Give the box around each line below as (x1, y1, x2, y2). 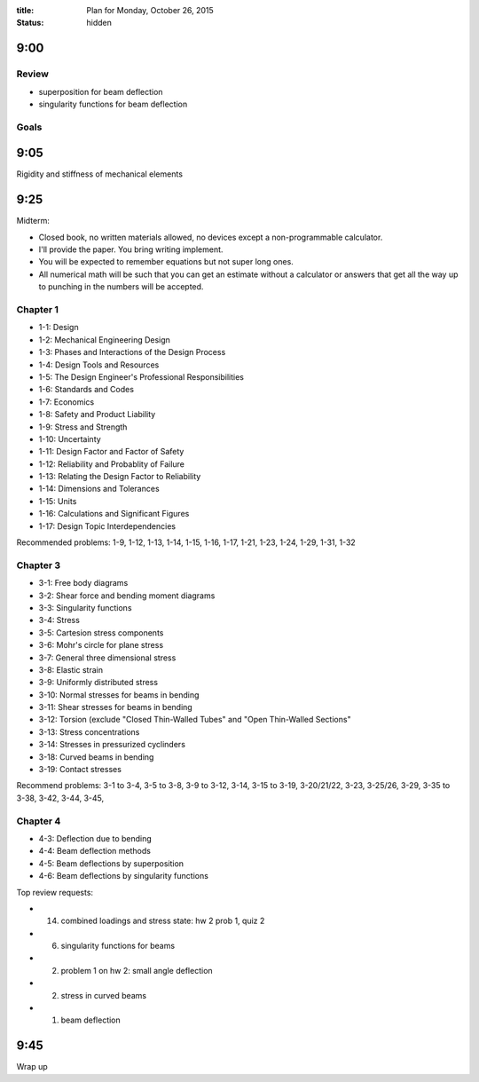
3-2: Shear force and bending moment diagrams (38, 590, 216, 601)
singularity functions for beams (60, 941, 176, 952)
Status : (16, 18, 44, 28)
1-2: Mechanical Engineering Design (38, 334, 170, 345)
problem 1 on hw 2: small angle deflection (60, 965, 213, 975)
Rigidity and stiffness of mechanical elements (16, 169, 184, 179)
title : (16, 5, 35, 15)
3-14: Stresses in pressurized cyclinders (38, 739, 186, 750)
